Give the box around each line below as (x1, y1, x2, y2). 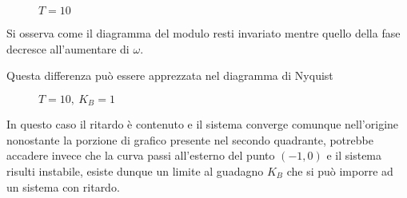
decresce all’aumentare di (6, 40, 130, 57)
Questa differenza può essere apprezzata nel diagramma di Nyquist (6, 67, 333, 84)
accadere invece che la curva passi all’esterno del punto (6, 147, 275, 164)
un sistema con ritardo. (6, 178, 120, 195)
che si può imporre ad (286, 163, 393, 180)
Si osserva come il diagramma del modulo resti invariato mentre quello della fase (6, 25, 401, 41)
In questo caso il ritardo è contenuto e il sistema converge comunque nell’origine (6, 116, 399, 133)
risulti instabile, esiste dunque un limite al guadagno (6, 163, 264, 180)
